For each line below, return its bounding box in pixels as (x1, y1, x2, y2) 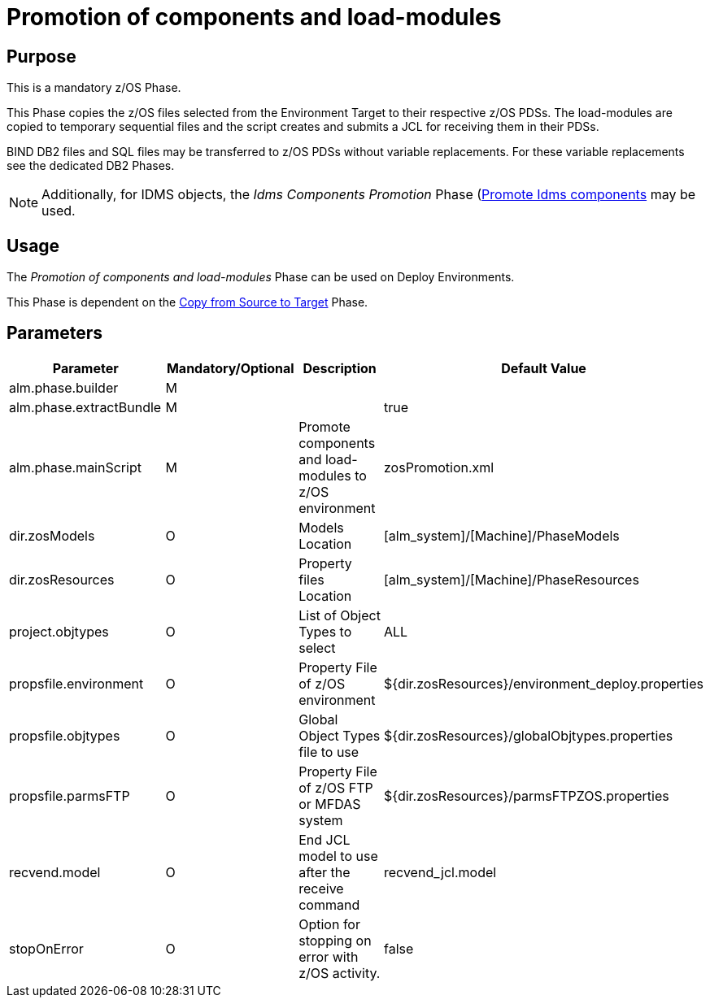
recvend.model (9, 863, 101, 880)
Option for (298, 915, 360, 932)
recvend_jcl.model (384, 863, 497, 880)
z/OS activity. (298, 964, 381, 981)
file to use (298, 743, 359, 760)
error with (298, 948, 359, 965)
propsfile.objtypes (9, 727, 120, 744)
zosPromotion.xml (384, 459, 494, 476)
